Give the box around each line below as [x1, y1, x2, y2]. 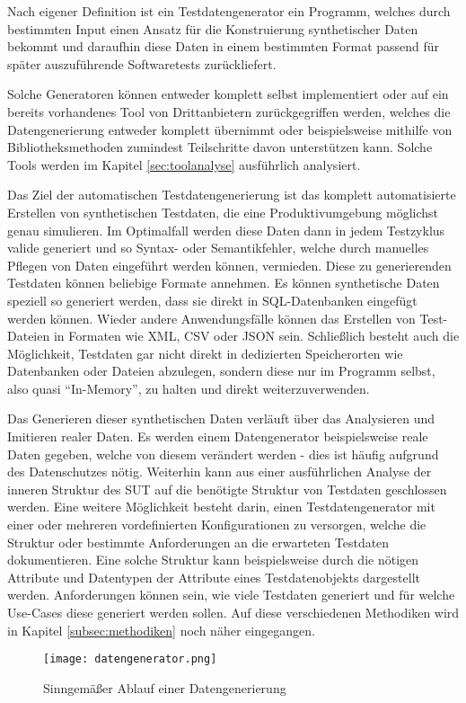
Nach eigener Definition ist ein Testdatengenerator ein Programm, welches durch [7, 2, 451, 20]
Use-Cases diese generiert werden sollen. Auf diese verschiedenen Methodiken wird [7, 603, 460, 621]
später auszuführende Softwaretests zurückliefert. [7, 54, 277, 73]
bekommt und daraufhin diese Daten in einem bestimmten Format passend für [7, 37, 440, 56]
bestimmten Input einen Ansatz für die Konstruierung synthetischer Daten [7, 19, 418, 38]
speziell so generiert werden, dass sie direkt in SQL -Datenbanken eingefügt [7, 290, 418, 309]
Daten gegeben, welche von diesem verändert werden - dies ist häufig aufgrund [7, 444, 439, 463]
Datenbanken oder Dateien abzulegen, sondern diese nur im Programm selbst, [7, 361, 435, 380]
